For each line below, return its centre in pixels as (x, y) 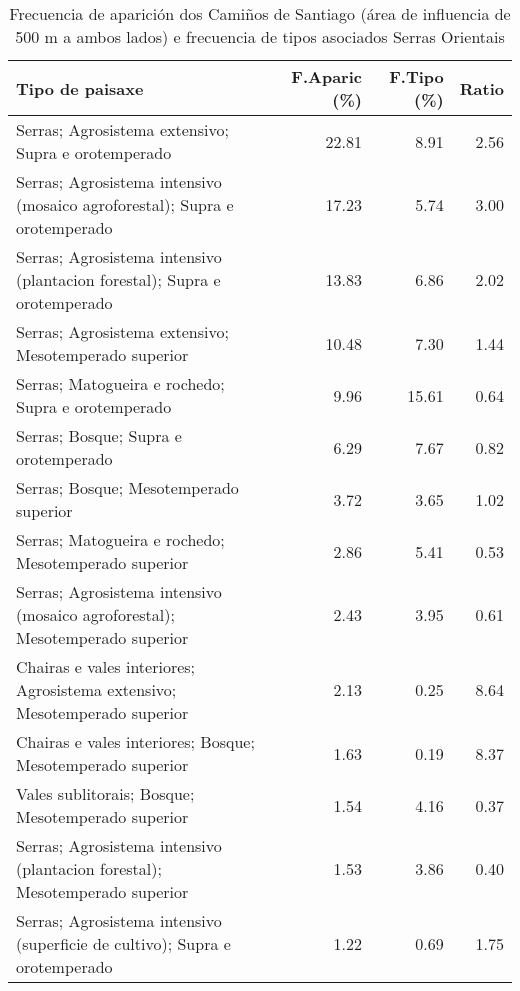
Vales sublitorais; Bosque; (105, 793)
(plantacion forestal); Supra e (118, 279)
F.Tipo (416, 76)
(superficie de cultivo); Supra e (123, 943)
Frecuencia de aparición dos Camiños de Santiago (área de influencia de (260, 13)
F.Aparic (326, 76)
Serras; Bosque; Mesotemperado (127, 487)
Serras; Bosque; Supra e (99, 435)
